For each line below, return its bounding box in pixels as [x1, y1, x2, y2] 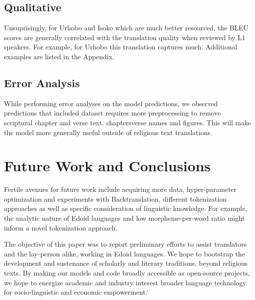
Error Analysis [4, 75, 80, 90]
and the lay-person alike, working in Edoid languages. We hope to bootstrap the [4, 248, 245, 258]
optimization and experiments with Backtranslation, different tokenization [4, 193, 227, 204]
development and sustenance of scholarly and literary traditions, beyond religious [4, 258, 248, 268]
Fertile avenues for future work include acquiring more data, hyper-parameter [4, 184, 237, 194]
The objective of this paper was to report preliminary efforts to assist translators [4, 239, 247, 249]
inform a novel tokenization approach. [4, 222, 118, 232]
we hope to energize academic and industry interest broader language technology [4, 277, 247, 287]
